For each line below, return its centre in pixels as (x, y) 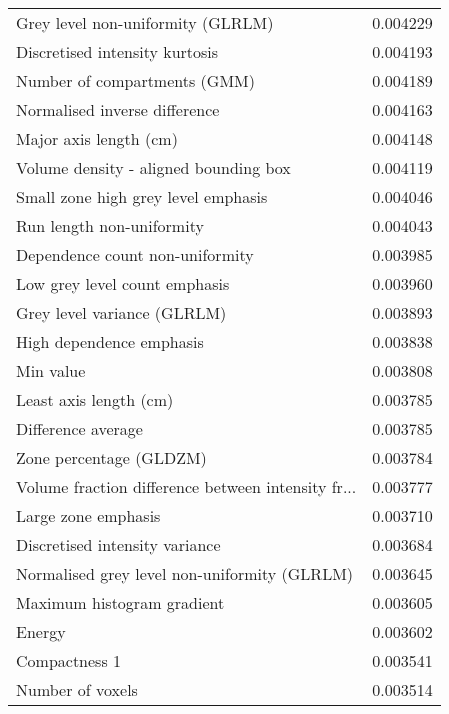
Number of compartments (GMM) (135, 80)
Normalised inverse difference (118, 109)
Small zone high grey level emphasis (142, 196)
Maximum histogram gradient (120, 602)
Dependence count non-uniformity (135, 254)
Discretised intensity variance (118, 544)
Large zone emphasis (88, 515)
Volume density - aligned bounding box (153, 167)
